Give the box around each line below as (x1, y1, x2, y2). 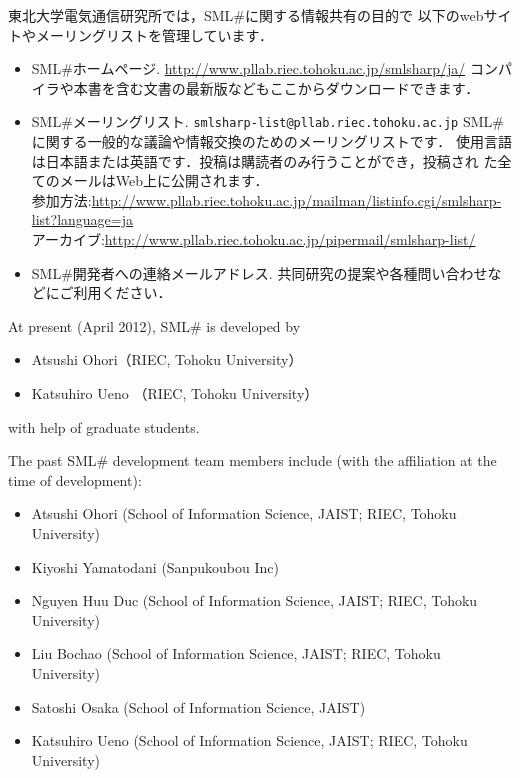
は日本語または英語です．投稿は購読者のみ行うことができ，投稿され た (31, 150, 498, 171)
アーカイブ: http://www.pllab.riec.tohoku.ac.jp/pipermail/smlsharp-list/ (31, 229, 476, 249)
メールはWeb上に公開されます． (59, 170, 269, 191)
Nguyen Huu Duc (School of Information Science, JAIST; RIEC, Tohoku (31, 590, 478, 611)
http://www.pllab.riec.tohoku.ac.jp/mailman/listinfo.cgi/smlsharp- (91, 189, 502, 210)
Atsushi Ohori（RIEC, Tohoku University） (31, 349, 303, 370)
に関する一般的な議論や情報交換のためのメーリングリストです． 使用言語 (31, 131, 512, 152)
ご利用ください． (59, 282, 172, 303)
